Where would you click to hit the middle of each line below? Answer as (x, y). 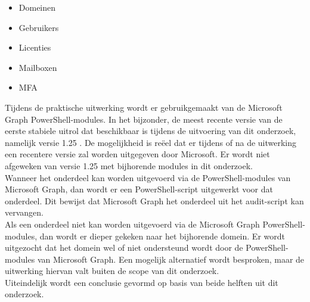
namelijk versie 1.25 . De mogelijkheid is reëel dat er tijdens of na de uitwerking (151, 142)
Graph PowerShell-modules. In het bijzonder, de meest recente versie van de (144, 119)
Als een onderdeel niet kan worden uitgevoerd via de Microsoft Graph (132, 224)
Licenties (35, 47)
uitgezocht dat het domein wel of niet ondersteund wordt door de (124, 247)
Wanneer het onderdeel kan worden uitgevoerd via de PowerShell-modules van (148, 177)
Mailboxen (38, 67)
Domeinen (37, 7)
